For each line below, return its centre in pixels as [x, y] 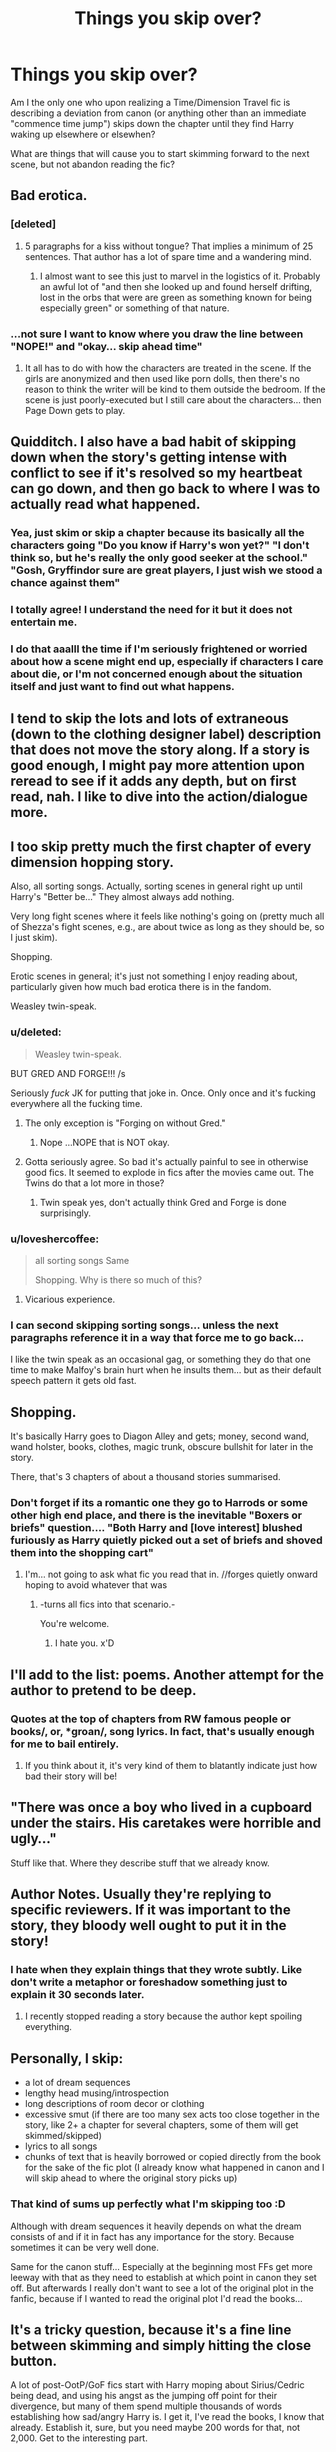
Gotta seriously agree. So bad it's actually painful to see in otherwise [166, 1161]
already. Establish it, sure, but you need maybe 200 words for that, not [155, 2428]
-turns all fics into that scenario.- [107, 1604]
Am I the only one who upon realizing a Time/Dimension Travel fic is [150, 102]
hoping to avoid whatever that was [96, 1585]
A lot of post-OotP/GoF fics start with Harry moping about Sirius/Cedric [157, 2385]
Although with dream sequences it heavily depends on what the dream [156, 2226]
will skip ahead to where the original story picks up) [131, 2178]
